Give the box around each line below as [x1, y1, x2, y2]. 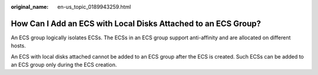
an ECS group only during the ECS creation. [11, 62, 117, 69]
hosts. [11, 42, 26, 49]
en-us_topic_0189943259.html [57, 4, 131, 10]
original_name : [11, 4, 49, 10]
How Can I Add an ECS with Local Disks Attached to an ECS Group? [11, 18, 261, 29]
